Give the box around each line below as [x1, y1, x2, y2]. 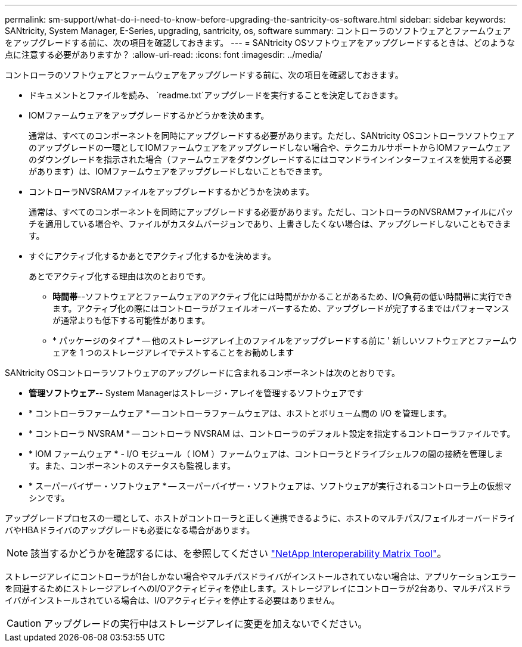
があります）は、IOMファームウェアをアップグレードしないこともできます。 [29, 166, 327, 176]
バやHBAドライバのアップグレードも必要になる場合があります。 [5, 525, 255, 535]
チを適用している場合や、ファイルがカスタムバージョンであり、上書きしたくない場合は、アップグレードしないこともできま [29, 219, 511, 229]
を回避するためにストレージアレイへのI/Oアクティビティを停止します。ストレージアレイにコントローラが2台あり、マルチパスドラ [5, 583, 511, 593]
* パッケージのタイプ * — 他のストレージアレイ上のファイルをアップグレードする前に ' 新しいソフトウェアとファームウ [52, 335, 517, 346]
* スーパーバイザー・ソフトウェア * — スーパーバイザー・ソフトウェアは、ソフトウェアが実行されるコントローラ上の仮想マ [29, 481, 512, 491]
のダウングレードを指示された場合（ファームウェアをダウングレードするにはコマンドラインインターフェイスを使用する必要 [29, 154, 512, 164]
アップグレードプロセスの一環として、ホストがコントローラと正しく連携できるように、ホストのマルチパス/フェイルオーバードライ [5, 513, 516, 523]
